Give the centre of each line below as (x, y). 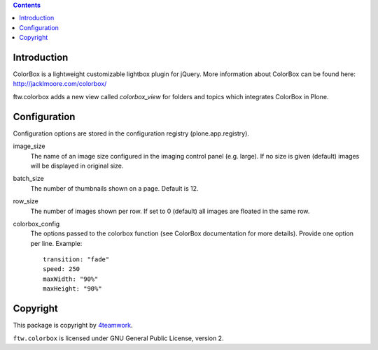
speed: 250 (62, 269)
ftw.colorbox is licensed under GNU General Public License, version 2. (118, 338)
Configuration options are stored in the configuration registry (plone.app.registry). (131, 133)
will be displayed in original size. (77, 166)
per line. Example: (56, 243)
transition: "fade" (76, 260)
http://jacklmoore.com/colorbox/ (60, 84)
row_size (26, 201)
